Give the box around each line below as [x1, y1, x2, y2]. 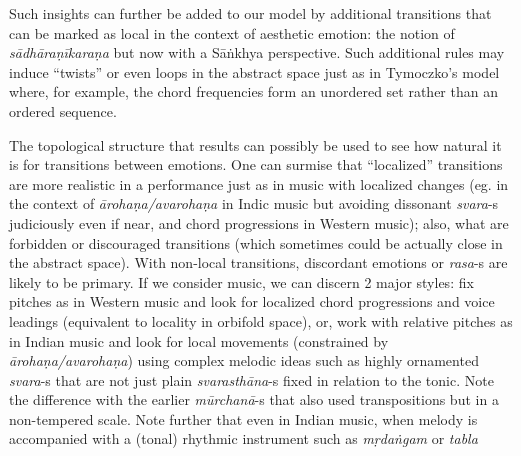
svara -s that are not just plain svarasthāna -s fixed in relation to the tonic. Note [9, 369, 494, 390]
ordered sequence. [9, 100, 117, 121]
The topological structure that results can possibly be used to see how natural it [9, 134, 502, 155]
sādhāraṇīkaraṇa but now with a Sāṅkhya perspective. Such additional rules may [9, 42, 505, 63]
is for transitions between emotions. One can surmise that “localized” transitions [9, 154, 503, 175]
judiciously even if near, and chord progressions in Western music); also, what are [9, 212, 509, 233]
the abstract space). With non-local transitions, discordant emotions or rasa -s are [9, 252, 508, 273]
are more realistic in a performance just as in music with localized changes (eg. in [9, 173, 509, 194]
